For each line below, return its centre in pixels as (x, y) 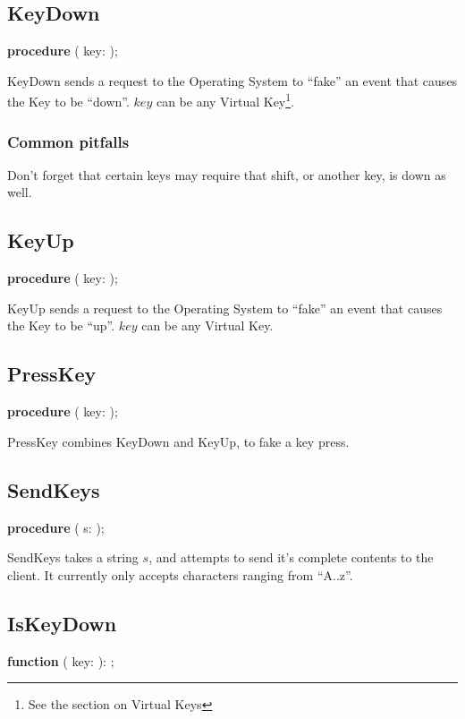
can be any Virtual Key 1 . (225, 100)
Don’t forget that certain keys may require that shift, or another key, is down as (227, 174)
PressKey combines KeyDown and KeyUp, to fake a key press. (178, 441)
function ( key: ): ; (61, 660)
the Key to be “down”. (68, 102)
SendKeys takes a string (73, 557)
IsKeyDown (62, 623)
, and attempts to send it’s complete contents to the (291, 557)
